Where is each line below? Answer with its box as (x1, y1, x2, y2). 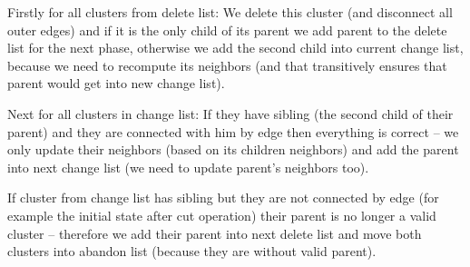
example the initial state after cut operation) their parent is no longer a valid (7, 205, 436, 224)
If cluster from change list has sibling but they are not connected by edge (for (7, 188, 439, 207)
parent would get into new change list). (7, 74, 225, 93)
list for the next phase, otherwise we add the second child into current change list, (7, 38, 464, 57)
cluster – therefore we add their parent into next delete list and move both (7, 223, 422, 242)
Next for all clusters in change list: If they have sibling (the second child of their (7, 104, 454, 123)
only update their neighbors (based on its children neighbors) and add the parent (7, 140, 459, 159)
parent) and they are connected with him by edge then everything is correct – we (7, 122, 459, 141)
